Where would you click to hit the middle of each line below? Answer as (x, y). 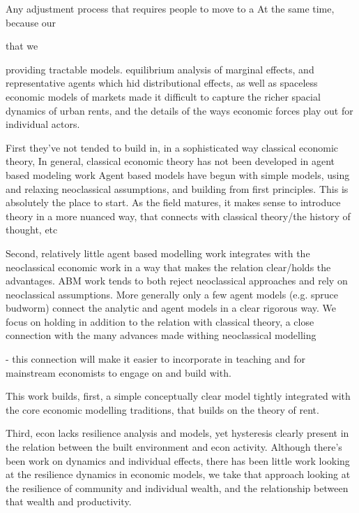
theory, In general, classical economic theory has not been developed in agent (170, 161)
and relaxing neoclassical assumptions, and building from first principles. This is (177, 188)
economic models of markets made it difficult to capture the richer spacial (163, 96)
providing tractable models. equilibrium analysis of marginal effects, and (160, 69)
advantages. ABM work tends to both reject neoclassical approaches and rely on (177, 281)
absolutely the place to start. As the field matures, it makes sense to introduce (173, 202)
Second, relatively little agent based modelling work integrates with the (158, 253)
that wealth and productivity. (69, 501)
